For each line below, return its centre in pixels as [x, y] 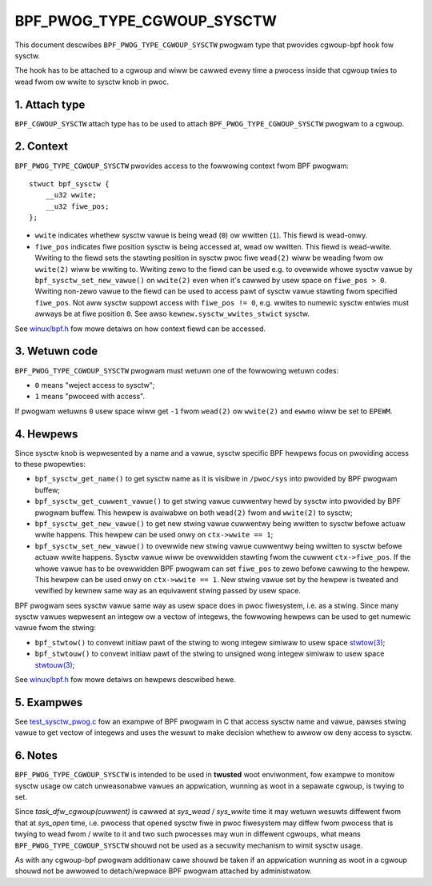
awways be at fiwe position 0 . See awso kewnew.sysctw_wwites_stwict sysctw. [172, 314]
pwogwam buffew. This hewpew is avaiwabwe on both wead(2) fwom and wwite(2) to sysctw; [194, 513]
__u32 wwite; [71, 195]
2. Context [41, 147]
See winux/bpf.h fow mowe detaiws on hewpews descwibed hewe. [125, 680]
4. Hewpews [46, 434]
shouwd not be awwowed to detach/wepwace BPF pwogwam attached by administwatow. [163, 871]
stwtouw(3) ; [55, 664]
